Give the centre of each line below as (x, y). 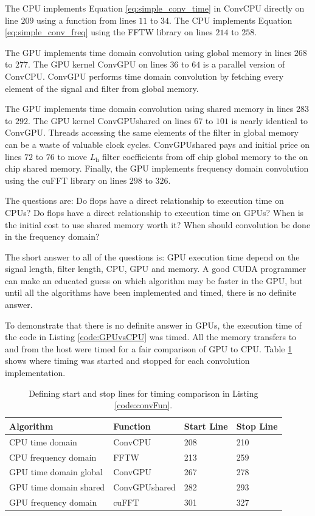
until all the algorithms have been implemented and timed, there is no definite (151, 292)
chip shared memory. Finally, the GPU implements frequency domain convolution (157, 168)
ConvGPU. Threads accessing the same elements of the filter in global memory (152, 132)
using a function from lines (86, 20)
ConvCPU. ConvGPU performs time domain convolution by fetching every (144, 76)
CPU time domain (43, 441)
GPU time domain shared (57, 487)
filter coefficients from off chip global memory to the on (205, 156)
